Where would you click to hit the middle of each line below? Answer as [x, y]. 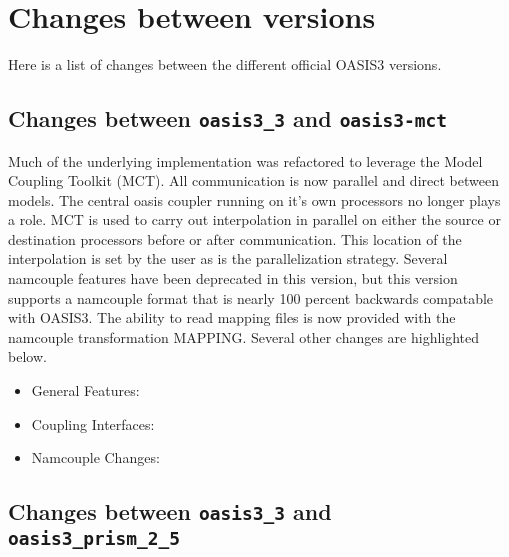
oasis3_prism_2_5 [94, 539]
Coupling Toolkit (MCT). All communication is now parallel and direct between [253, 180]
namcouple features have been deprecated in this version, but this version [233, 278]
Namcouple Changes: [95, 457]
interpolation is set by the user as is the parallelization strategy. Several [228, 258]
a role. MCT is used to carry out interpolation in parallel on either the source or [254, 219]
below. [27, 356]
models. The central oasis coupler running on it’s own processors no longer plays [254, 199]
